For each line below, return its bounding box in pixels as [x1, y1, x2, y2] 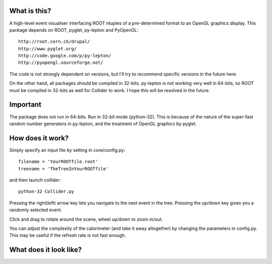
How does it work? [9, 134, 69, 142]
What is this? [9, 7, 51, 15]
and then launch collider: [9, 177, 61, 183]
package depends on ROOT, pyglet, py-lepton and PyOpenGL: [9, 27, 139, 33]
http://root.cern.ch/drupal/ [18, 39, 90, 45]
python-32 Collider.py [18, 189, 75, 195]
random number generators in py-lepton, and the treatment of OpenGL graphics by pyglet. [9, 121, 197, 127]
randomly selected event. [9, 207, 62, 213]
